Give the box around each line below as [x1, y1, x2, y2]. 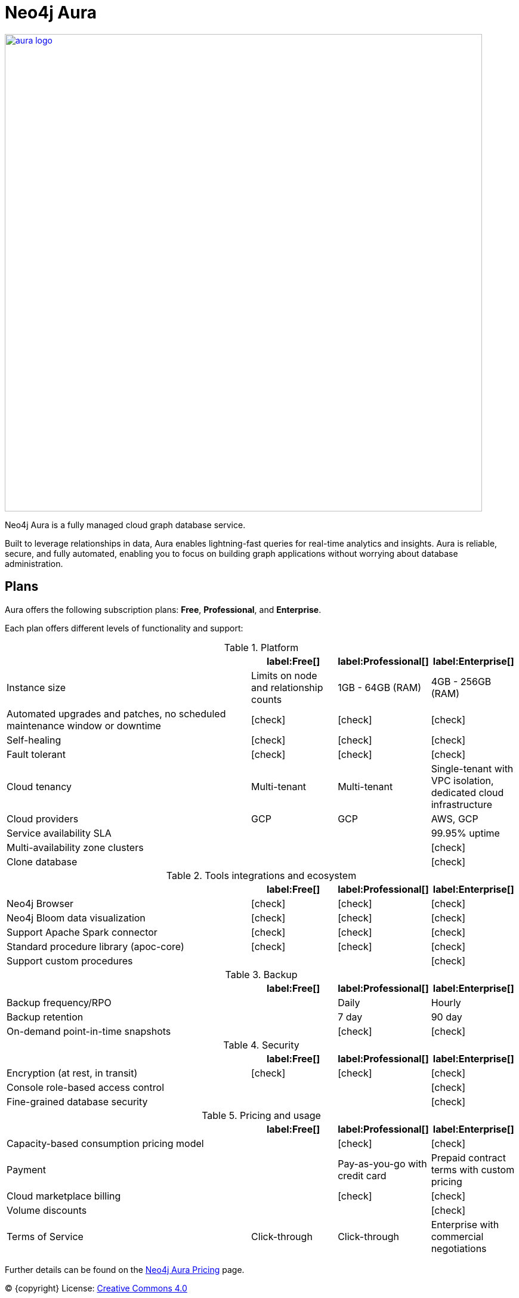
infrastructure [431, 798, 492, 810]
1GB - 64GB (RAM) [338, 681, 422, 693]
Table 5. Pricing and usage [202, 1109, 321, 1121]
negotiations [431, 1242, 487, 1254]
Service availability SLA [7, 827, 112, 839]
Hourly [431, 996, 461, 1009]
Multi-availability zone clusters [7, 841, 144, 853]
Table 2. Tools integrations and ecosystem [166, 869, 357, 881]
